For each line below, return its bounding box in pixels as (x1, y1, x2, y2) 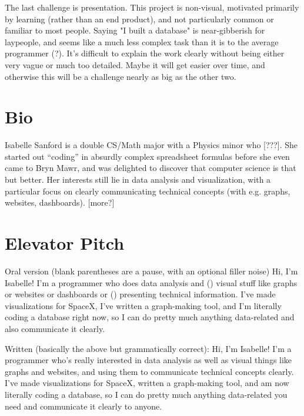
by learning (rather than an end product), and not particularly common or (5, 12, 274, 25)
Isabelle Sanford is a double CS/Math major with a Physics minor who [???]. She (5, 139, 298, 151)
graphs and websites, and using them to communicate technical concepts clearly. (5, 365, 294, 377)
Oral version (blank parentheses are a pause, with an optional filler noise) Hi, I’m (5, 264, 298, 277)
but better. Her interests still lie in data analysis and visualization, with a (5, 173, 271, 186)
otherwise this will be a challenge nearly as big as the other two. (5, 70, 236, 82)
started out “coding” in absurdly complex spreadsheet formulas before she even (5, 150, 290, 162)
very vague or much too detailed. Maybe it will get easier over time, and (5, 58, 265, 71)
